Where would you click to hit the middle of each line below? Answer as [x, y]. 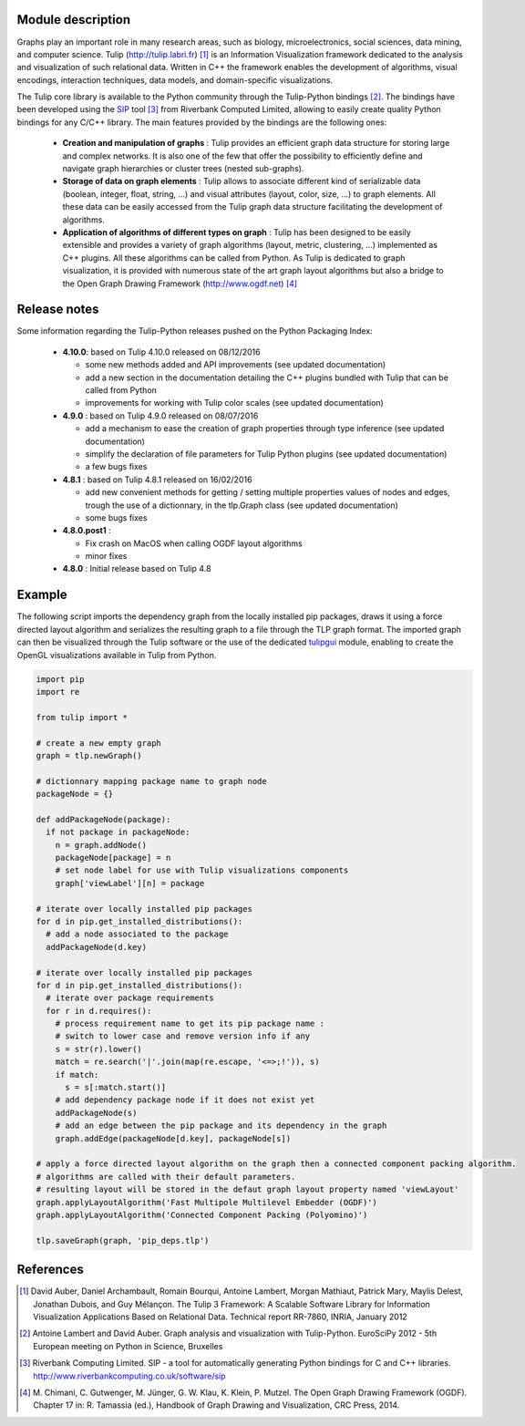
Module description [74, 20]
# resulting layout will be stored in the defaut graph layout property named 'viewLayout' [247, 1189]
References [50, 1270]
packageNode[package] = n [113, 858]
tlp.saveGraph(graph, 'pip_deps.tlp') [123, 1240]
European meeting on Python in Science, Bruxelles [128, 1346]
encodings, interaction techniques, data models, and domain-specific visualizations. [175, 80]
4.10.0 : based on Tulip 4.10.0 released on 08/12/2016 [161, 352]
